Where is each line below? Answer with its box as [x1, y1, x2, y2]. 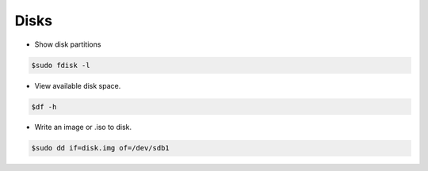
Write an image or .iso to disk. [34, 123, 132, 132]
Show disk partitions [34, 40, 101, 49]
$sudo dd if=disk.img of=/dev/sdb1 [31, 143, 170, 153]
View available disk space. [34, 81, 121, 90]
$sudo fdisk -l [31, 60, 90, 70]
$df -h [31, 102, 57, 111]
